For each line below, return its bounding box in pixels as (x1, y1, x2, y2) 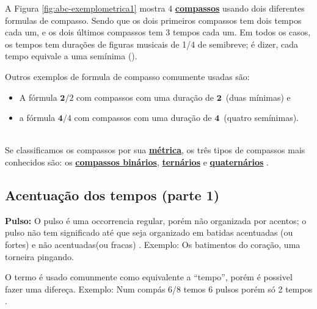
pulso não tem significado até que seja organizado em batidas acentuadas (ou (5, 226, 293, 239)
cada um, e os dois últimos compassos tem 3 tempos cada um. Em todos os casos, (5, 26, 311, 38)
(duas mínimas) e (225, 90, 291, 103)
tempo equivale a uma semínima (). (5, 49, 137, 62)
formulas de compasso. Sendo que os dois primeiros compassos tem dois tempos (5, 13, 302, 26)
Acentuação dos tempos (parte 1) (5, 185, 220, 204)
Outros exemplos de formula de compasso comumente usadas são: (5, 70, 250, 82)
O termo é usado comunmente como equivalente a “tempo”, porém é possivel (5, 271, 293, 283)
